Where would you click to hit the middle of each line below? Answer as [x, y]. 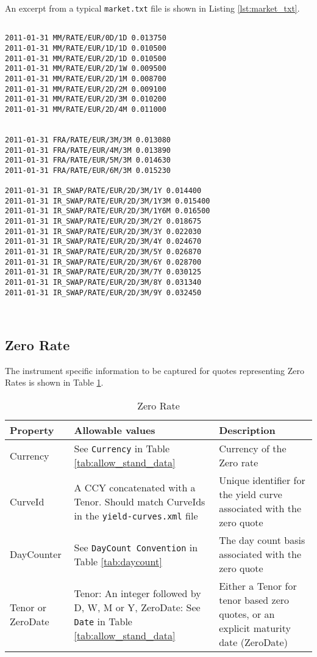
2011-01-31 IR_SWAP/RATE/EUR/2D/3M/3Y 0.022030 [103, 231]
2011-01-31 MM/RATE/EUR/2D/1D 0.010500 [86, 58]
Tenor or [28, 607]
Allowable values [115, 430]
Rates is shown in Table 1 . [54, 382]
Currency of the [253, 449]
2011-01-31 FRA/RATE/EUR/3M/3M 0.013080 [88, 140]
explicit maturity [255, 628]
